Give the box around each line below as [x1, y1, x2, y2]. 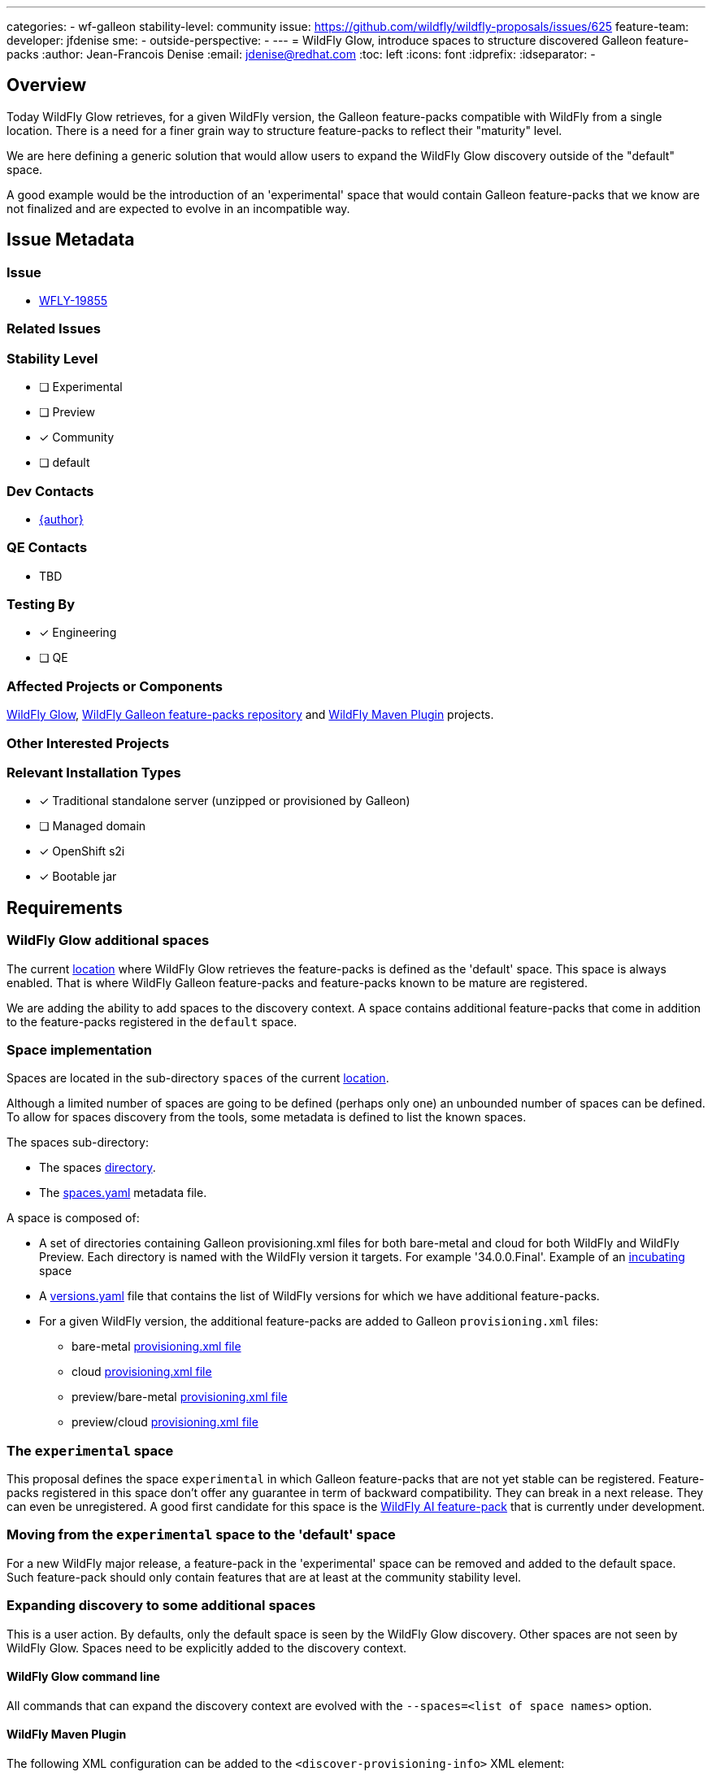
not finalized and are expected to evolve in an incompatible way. [7, 201, 350, 215]
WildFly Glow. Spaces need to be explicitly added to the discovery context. [7, 1640, 407, 1655]
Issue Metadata [7, 229, 135, 250]
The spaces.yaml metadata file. [39, 1186, 207, 1200]
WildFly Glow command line [7, 1669, 160, 1684]
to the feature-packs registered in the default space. [7, 1014, 297, 1029]
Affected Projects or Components [7, 677, 223, 694]
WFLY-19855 [39, 294, 107, 308]
